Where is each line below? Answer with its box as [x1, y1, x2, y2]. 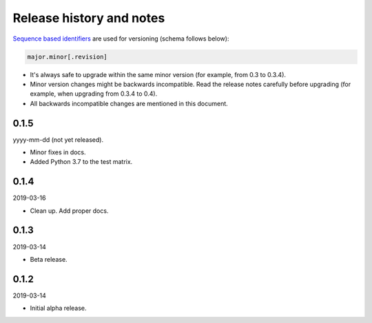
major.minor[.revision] [27, 52, 108, 61]
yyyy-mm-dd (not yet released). [12, 135, 103, 144]
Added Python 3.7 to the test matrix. [30, 158, 133, 166]
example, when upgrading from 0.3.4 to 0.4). [30, 90, 158, 98]
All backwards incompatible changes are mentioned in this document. [30, 99, 229, 107]
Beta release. [30, 255, 68, 263]
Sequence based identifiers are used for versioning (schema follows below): [12, 34, 229, 43]
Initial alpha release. [30, 304, 87, 313]
